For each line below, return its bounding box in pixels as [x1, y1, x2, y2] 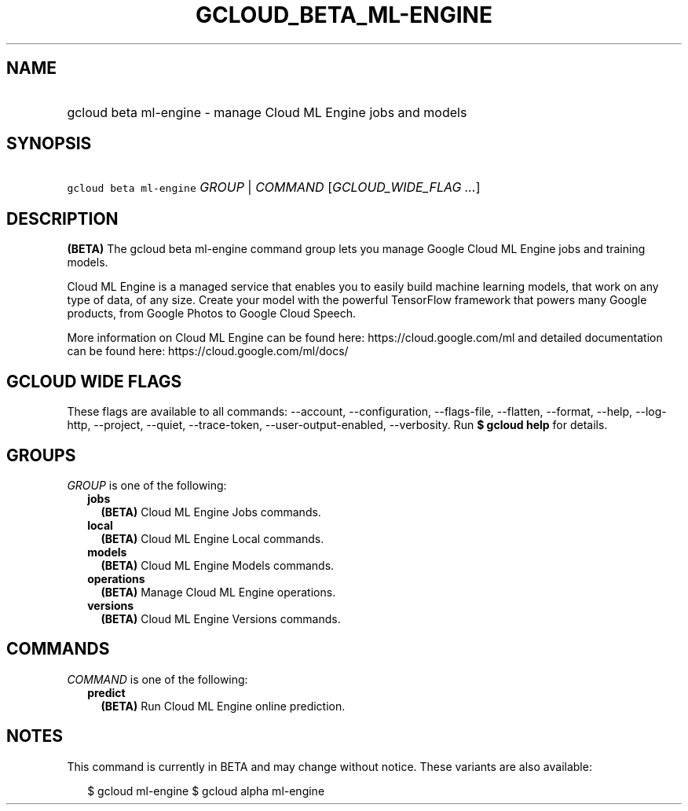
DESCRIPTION [6, 208, 119, 229]
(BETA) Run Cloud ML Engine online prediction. [101, 699, 346, 713]
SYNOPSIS [6, 134, 92, 154]
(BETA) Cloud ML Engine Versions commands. [101, 611, 341, 626]
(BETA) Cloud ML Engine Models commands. [101, 558, 335, 572]
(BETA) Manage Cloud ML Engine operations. [101, 585, 336, 599]
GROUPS [6, 445, 76, 465]
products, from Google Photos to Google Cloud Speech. [67, 306, 357, 321]
